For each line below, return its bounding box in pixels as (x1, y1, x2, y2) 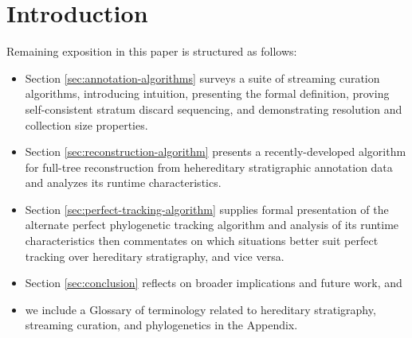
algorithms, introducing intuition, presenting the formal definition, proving (25, 85, 390, 102)
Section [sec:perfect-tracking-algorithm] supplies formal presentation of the (25, 200, 389, 217)
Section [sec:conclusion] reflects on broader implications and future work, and (25, 274, 402, 291)
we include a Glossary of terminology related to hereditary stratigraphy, (25, 301, 376, 317)
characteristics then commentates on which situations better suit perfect (25, 232, 379, 249)
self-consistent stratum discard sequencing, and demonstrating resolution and (25, 100, 402, 117)
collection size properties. (25, 116, 148, 133)
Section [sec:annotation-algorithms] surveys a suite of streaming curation (25, 69, 380, 86)
